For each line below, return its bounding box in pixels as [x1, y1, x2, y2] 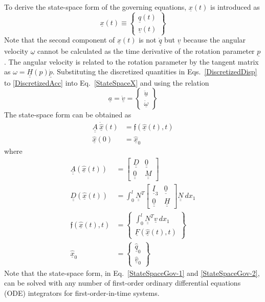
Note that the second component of [4, 34, 115, 45]
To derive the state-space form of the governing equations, [4, 2, 187, 12]
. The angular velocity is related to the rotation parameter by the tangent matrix [4, 56, 259, 67]
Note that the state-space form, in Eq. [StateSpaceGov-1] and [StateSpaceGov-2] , [4, 267, 260, 278]
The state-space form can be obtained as [4, 109, 131, 120]
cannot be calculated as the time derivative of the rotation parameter [37, 45, 255, 56]
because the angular [183, 34, 246, 45]
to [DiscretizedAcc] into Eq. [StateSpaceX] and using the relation [4, 77, 209, 88]
